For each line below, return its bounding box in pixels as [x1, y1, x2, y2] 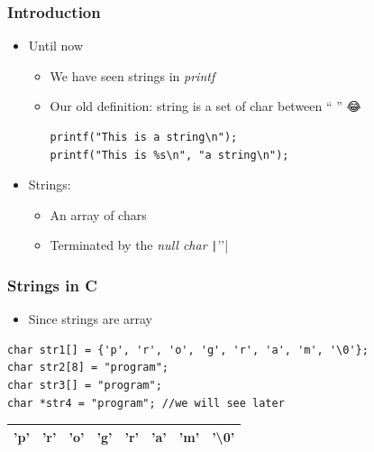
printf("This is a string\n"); [50, 131, 238, 143]
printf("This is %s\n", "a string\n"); [50, 148, 289, 161]
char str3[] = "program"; [7, 379, 162, 392]
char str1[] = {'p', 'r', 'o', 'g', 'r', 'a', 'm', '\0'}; [7, 343, 369, 356]
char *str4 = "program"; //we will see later [7, 396, 285, 410]
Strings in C [7, 273, 97, 296]
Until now [28, 36, 84, 55]
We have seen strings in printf [50, 66, 215, 85]
